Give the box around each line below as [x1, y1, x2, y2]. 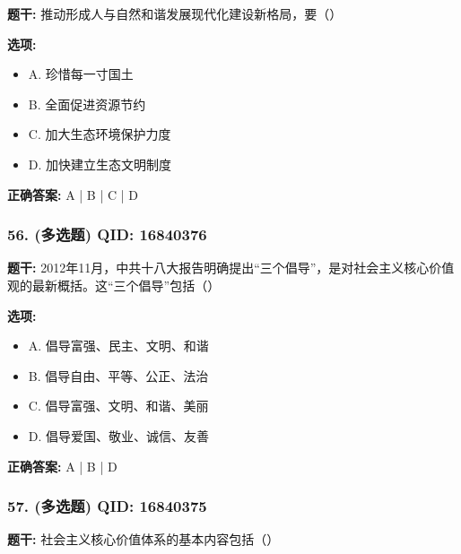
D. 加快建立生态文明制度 [28, 154, 172, 173]
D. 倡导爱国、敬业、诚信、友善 [28, 426, 210, 445]
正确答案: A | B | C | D [7, 185, 138, 203]
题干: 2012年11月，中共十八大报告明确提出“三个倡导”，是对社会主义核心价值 [7, 258, 455, 277]
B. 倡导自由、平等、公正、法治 [28, 366, 209, 385]
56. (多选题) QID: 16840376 [7, 223, 207, 246]
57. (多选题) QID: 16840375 [7, 495, 207, 517]
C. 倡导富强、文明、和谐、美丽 [28, 396, 209, 415]
